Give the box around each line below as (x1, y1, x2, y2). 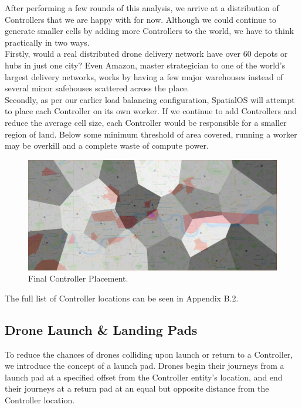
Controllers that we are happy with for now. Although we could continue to (5, 13, 277, 25)
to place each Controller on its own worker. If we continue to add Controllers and (5, 105, 297, 117)
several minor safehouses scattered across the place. (5, 82, 189, 94)
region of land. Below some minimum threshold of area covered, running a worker (5, 128, 297, 140)
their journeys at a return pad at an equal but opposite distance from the (5, 382, 269, 395)
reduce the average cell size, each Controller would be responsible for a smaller (5, 116, 287, 128)
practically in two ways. (5, 36, 90, 48)
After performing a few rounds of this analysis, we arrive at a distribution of (5, 2, 279, 13)
